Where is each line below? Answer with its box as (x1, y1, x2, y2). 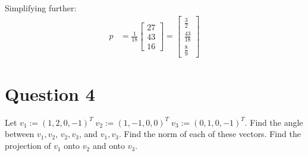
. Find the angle (244, 116, 303, 128)
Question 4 (5, 81, 95, 106)
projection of (5, 139, 51, 152)
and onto (92, 139, 125, 152)
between (5, 128, 34, 140)
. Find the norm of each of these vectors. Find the (119, 128, 301, 140)
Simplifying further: (5, 2, 77, 14)
